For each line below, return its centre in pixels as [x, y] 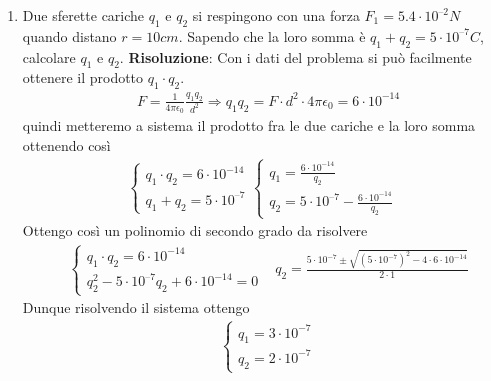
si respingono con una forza [276, 15]
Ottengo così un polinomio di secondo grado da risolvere [195, 230]
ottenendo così [66, 144]
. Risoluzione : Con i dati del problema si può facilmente [295, 56]
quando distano [69, 35]
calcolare [49, 56]
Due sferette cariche [83, 15]
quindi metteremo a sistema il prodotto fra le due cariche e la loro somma [249, 124]
